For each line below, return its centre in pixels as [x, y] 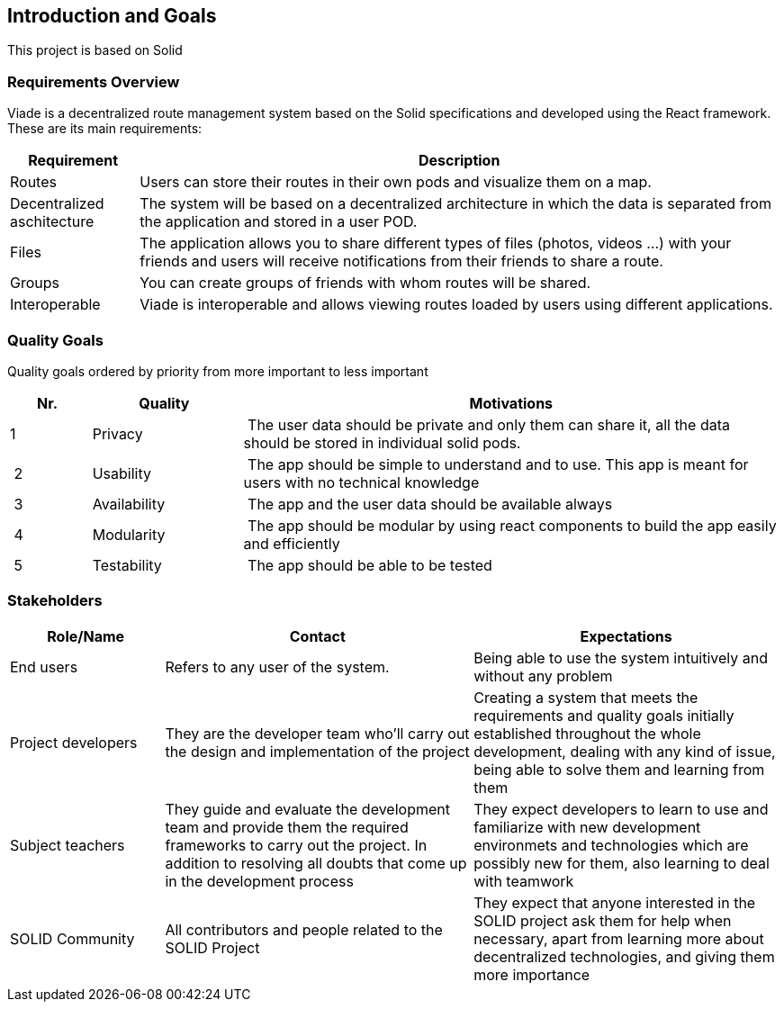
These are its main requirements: [105, 129]
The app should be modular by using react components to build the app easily [512, 525]
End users [44, 667]
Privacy [117, 433]
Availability [129, 504]
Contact [317, 636]
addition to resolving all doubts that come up [316, 863]
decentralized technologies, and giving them [624, 956]
